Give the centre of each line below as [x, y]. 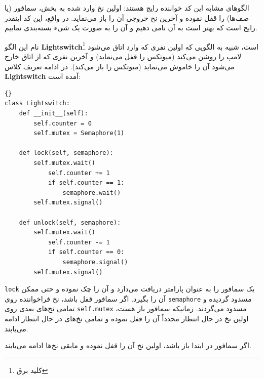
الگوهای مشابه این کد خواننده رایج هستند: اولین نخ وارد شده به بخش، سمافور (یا [127, 8]
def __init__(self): [53, 113]
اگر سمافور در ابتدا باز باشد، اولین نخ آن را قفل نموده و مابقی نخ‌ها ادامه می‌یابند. [128, 345]
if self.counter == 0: [86, 252]
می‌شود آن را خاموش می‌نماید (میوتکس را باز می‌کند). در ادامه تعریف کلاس [120, 66]
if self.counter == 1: [86, 183]
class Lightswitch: [37, 103]
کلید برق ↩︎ [32, 370]
